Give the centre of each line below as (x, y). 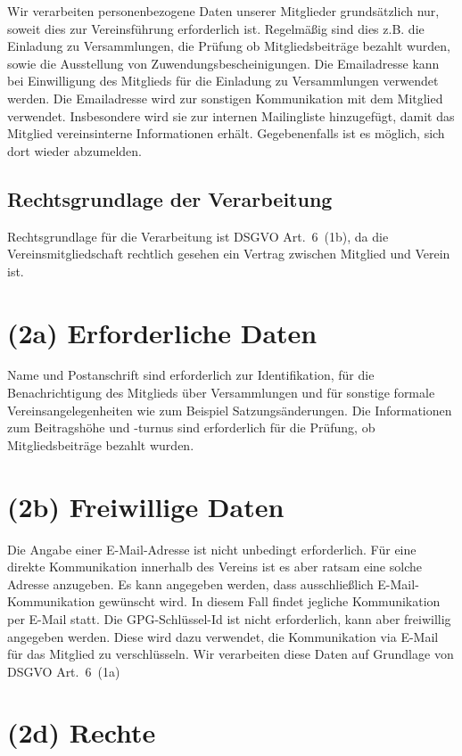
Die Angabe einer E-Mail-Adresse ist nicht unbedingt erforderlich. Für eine (212, 549)
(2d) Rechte (82, 732)
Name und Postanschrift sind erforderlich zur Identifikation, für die (191, 375)
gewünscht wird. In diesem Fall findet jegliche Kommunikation (270, 601)
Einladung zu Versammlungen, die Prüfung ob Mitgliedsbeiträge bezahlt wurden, (229, 46)
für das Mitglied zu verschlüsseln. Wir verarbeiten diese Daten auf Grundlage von (231, 654)
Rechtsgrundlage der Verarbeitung (170, 198)
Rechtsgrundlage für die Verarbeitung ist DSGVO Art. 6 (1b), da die (198, 236)
